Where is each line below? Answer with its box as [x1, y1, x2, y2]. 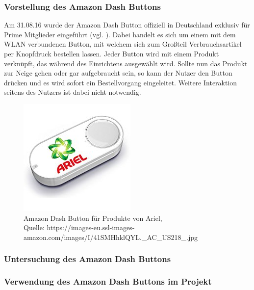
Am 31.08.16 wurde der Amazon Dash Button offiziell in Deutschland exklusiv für [4, 20, 250, 30]
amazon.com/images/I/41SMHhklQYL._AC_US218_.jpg [24, 232, 198, 242]
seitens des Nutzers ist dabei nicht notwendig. [4, 87, 141, 97]
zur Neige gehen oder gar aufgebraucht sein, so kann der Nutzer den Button [4, 68, 232, 78]
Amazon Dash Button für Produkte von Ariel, [24, 212, 162, 223]
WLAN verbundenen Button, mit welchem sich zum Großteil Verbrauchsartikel [4, 39, 242, 49]
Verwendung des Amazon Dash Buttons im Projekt [4, 275, 212, 288]
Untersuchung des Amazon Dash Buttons [4, 253, 171, 265]
